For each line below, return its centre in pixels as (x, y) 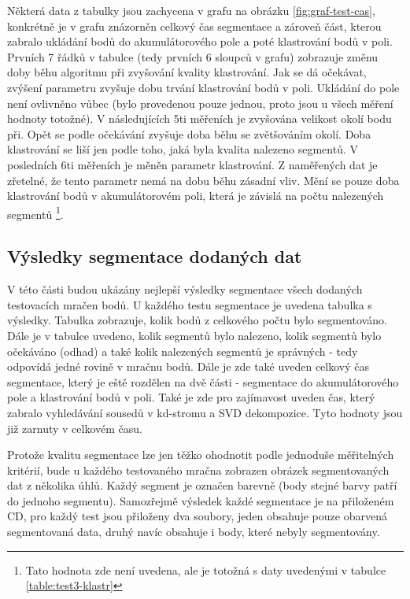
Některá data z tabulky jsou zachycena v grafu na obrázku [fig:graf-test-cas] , (191, 10)
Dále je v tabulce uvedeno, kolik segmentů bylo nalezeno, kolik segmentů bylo (194, 335)
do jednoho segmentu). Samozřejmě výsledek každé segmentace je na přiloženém (201, 500)
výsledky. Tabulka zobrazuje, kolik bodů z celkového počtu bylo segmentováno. (197, 320)
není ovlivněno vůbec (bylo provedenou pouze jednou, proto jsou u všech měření (200, 103)
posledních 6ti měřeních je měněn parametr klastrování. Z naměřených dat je (192, 164)
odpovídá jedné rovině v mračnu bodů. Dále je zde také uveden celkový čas (188, 366)
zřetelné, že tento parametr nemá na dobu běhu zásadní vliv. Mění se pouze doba (203, 180)
